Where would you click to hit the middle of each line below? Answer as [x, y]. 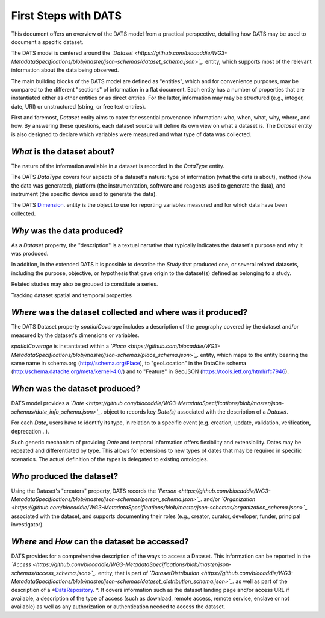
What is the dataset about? [63, 152]
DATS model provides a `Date [48, 403]
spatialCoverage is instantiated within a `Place [69, 346]
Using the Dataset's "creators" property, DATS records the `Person [94, 491]
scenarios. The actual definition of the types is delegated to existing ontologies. [110, 459]
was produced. [30, 254]
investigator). [28, 525]
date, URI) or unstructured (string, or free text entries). [79, 106]
